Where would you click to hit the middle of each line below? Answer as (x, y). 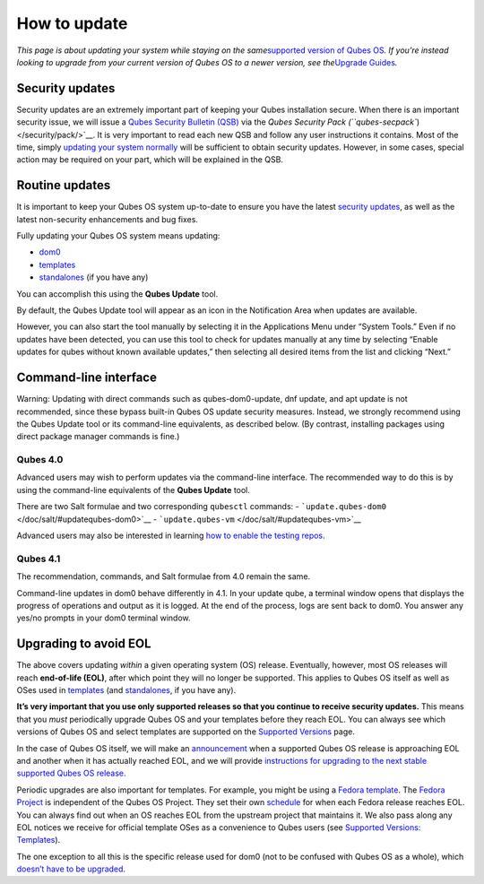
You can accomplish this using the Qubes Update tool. (117, 294)
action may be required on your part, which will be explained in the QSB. (150, 160)
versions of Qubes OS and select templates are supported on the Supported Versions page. (186, 732)
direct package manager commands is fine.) (98, 437)
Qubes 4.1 (39, 559)
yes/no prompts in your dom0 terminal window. (104, 618)
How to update (72, 23)
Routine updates (64, 185)
